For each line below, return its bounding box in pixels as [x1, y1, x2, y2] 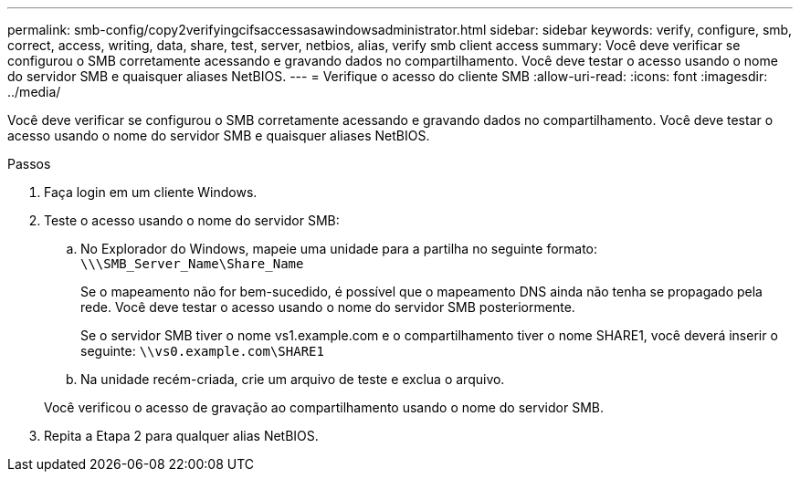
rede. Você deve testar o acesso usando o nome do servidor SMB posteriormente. [80, 299, 575, 315]
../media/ [7, 84, 61, 99]
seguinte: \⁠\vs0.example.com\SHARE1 [80, 343, 324, 359]
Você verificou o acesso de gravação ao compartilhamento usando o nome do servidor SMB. [44, 400, 604, 415]
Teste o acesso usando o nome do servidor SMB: [44, 213, 340, 228]
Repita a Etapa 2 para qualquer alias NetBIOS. [44, 428, 319, 443]
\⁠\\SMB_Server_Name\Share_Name [80, 256, 304, 271]
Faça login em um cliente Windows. [44, 184, 258, 200]
